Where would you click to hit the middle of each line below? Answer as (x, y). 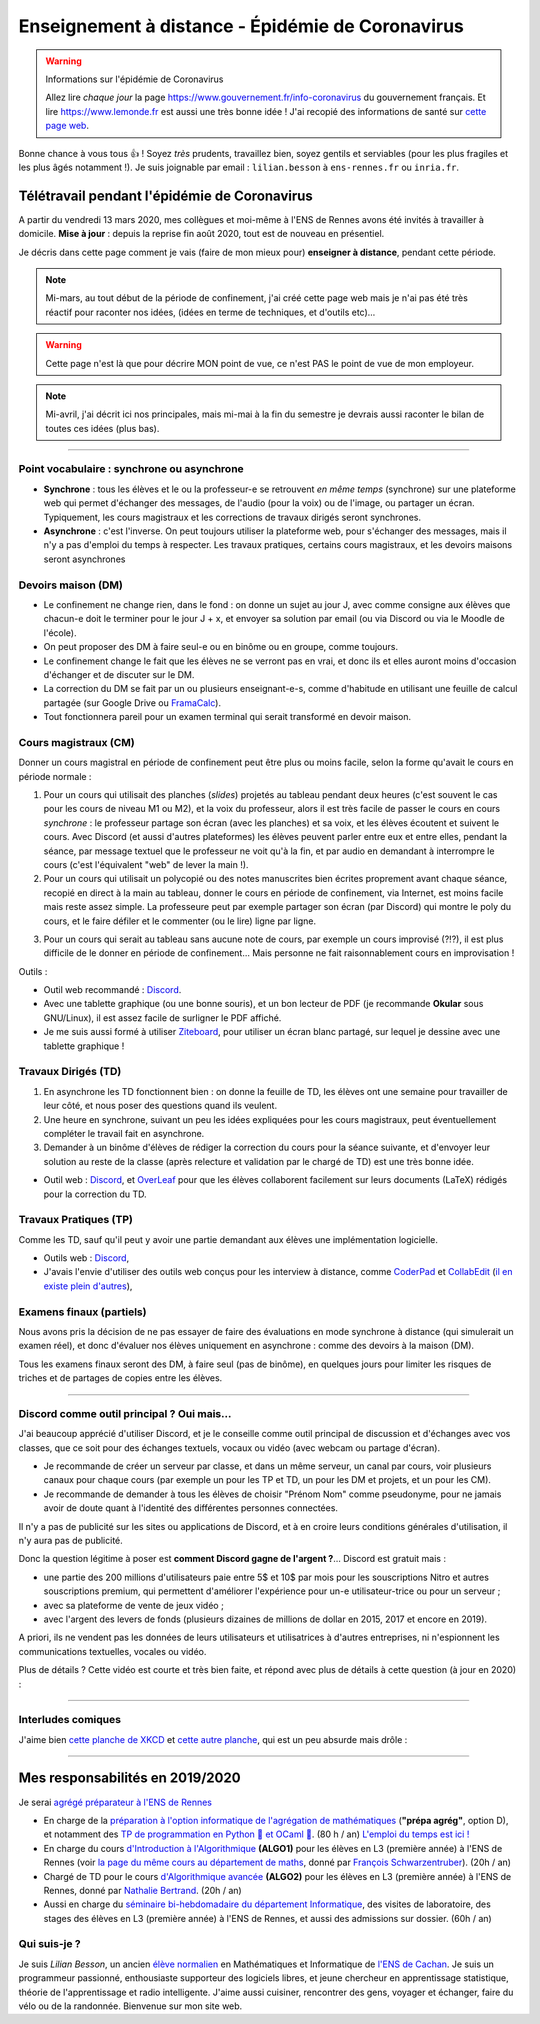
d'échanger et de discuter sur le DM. (119, 674)
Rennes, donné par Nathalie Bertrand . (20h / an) (142, 1890)
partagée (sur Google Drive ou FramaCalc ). (132, 702)
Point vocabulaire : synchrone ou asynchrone (131, 469)
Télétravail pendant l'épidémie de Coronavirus (166, 195)
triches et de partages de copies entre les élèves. (120, 1378)
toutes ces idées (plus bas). (102, 428)
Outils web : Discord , (86, 1258)
